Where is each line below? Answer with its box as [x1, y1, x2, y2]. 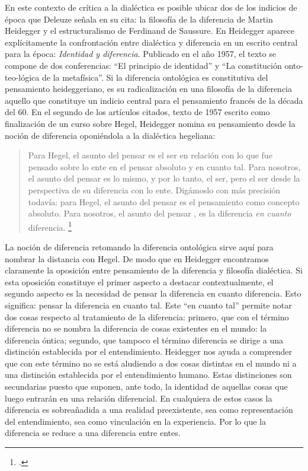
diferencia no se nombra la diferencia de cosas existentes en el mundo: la [5, 322, 267, 335]
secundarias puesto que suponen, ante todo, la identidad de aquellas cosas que [5, 380, 288, 393]
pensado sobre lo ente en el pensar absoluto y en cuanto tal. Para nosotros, [28, 160, 301, 173]
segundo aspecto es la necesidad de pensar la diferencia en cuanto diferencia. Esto [5, 287, 301, 300]
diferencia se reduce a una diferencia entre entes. [5, 427, 181, 439]
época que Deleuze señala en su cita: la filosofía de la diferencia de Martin [5, 12, 273, 25]
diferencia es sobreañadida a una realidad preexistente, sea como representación [5, 403, 293, 416]
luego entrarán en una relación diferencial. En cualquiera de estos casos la [5, 392, 272, 404]
